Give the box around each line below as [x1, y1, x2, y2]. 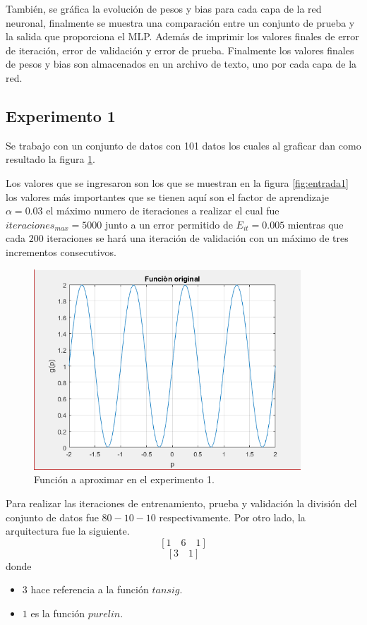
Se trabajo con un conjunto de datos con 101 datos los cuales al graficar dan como [6, 138, 361, 152]
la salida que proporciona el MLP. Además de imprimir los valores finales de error [6, 29, 359, 44]
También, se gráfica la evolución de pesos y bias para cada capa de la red [6, 1, 322, 16]
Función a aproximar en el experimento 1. [34, 472, 215, 487]
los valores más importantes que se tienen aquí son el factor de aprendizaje [6, 189, 329, 204]
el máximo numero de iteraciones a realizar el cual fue [46, 203, 279, 218]
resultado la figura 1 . [6, 152, 95, 166]
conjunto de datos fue [6, 509, 99, 524]
